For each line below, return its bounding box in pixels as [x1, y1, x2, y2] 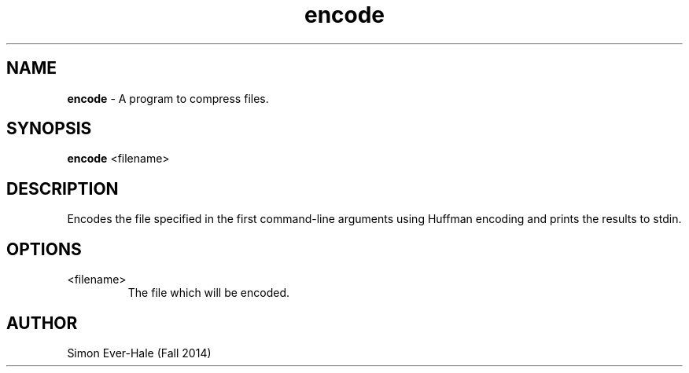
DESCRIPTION [6, 178, 119, 199]
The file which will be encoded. [127, 286, 290, 300]
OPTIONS [6, 239, 82, 259]
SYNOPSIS [6, 119, 92, 139]
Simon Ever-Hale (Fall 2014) [67, 346, 212, 360]
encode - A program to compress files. [67, 91, 269, 105]
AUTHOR [6, 313, 78, 333]
